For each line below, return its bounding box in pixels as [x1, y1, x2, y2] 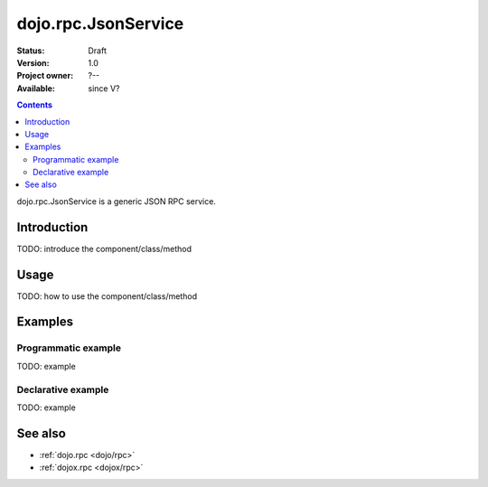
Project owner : [16, 70, 74, 81]
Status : [16, 45, 45, 56]
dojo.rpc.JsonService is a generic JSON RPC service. [16, 195, 217, 207]
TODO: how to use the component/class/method [16, 290, 198, 302]
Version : [16, 57, 50, 68]
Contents [16, 99, 53, 110]
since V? [88, 82, 120, 94]
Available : [16, 82, 56, 94]
